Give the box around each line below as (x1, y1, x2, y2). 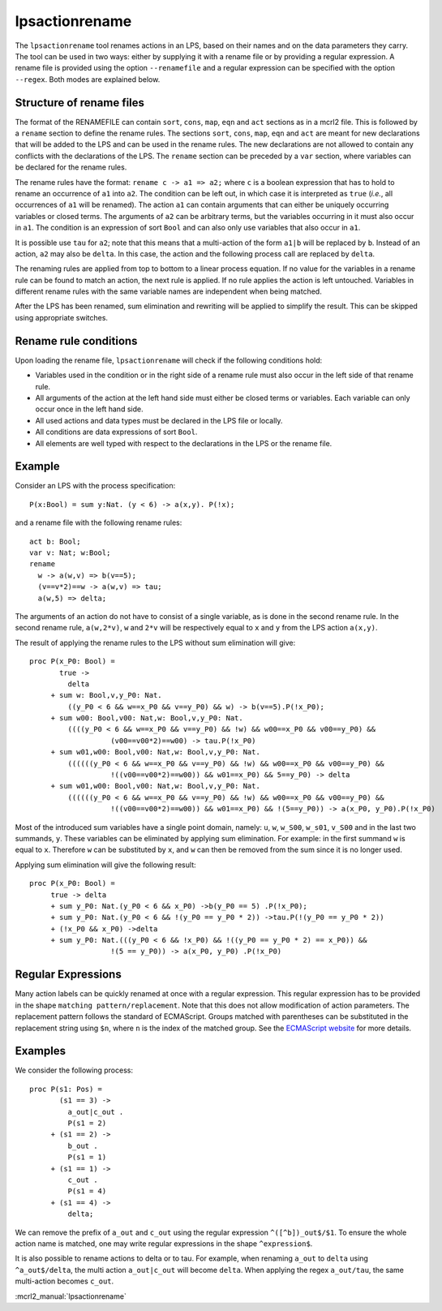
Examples (15, 1044, 67, 1058)
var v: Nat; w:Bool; (29, 548, 111, 557)
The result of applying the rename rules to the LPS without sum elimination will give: (15, 638, 296, 647)
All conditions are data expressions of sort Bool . (35, 427, 198, 437)
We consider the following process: (15, 1065, 134, 1075)
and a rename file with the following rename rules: (15, 518, 182, 527)
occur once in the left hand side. (35, 404, 144, 414)
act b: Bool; (29, 536, 81, 546)
